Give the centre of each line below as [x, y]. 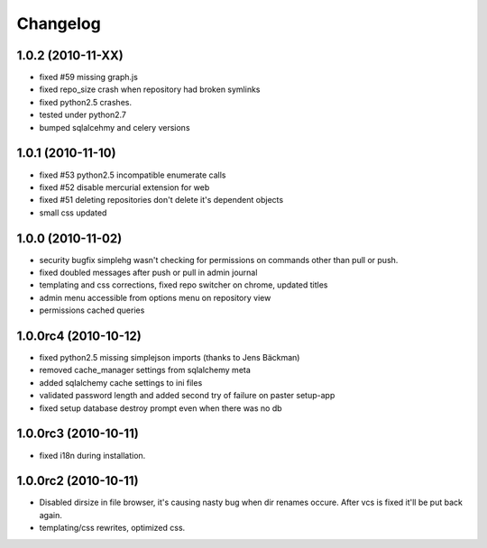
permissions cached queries [92, 310]
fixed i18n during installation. [92, 455]
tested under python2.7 [83, 115]
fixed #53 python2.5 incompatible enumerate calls [133, 175]
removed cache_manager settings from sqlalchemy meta [145, 370]
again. [51, 515]
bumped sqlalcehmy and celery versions [115, 127]
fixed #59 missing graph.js [89, 78]
